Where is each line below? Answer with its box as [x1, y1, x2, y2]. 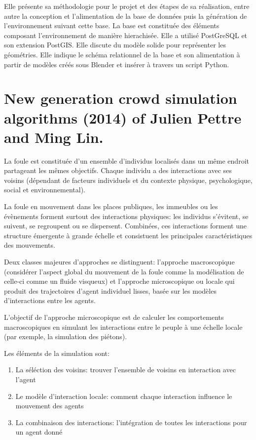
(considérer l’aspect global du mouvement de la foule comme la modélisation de [4, 266, 244, 276]
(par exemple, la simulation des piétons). [4, 331, 127, 342]
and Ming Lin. [4, 127, 104, 147]
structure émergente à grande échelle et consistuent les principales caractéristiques [4, 230, 253, 240]
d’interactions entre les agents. [4, 295, 96, 306]
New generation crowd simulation [4, 88, 237, 108]
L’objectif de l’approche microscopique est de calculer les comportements [4, 311, 224, 322]
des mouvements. [4, 240, 55, 250]
